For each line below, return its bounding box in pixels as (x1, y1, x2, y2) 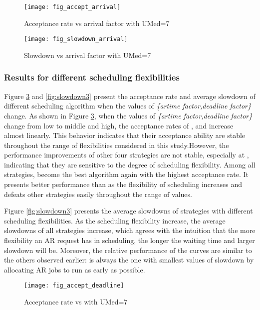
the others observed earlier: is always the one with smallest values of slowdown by (4, 254, 254, 265)
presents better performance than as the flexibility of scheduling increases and (4, 179, 243, 189)
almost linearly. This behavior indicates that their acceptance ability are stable (4, 130, 246, 140)
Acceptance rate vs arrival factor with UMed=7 (24, 17, 170, 28)
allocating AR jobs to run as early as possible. (4, 264, 145, 274)
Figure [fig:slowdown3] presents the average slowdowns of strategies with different (4, 205, 253, 216)
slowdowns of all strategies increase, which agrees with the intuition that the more (4, 225, 256, 235)
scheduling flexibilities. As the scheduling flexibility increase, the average (4, 215, 226, 225)
